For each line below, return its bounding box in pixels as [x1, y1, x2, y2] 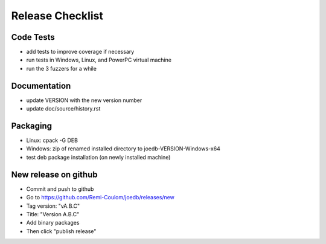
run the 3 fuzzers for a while [26, 65, 97, 72]
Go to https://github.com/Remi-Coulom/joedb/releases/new [26, 194, 175, 201]
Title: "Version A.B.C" [26, 210, 80, 217]
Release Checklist [11, 9, 104, 22]
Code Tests [11, 32, 56, 42]
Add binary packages [26, 219, 80, 226]
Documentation [11, 80, 71, 91]
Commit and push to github [26, 185, 94, 193]
